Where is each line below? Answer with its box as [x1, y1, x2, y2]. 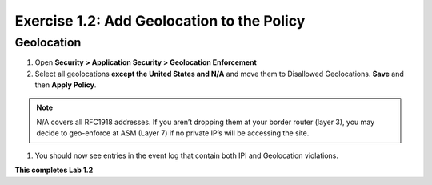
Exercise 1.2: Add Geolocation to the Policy [14, 12, 306, 30]
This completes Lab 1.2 [14, 165, 94, 175]
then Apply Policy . [34, 80, 97, 90]
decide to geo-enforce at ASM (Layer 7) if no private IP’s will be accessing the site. [36, 128, 310, 138]
